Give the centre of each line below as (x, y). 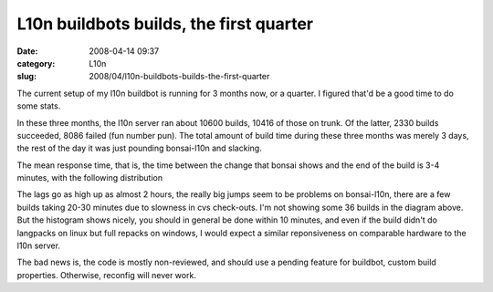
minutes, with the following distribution (90, 178)
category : (36, 63)
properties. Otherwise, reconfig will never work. (106, 275)
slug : (26, 77)
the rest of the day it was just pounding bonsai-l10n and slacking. (139, 148)
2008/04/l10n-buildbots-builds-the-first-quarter (179, 77)
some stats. (39, 106)
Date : (27, 51)
